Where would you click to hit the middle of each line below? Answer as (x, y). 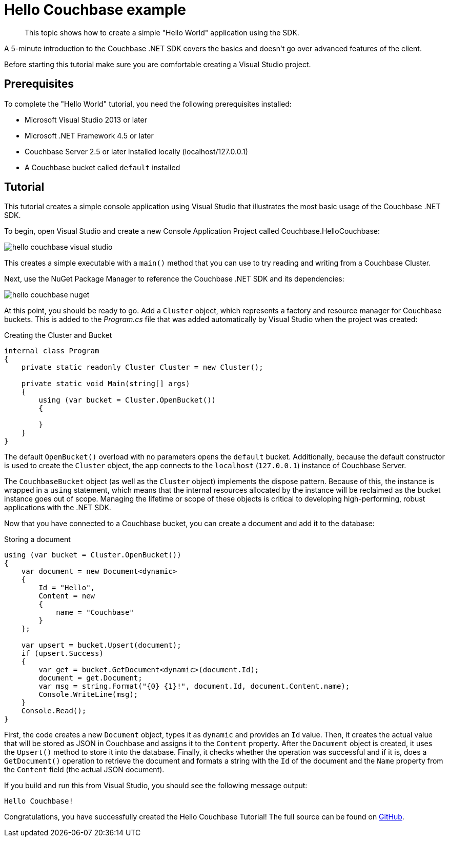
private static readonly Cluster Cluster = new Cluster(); (142, 367)
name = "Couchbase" (95, 613)
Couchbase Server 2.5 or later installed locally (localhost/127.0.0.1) (136, 151)
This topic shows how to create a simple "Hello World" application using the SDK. (162, 32)
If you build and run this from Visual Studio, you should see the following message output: (156, 786)
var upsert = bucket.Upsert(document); (101, 645)
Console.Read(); (54, 711)
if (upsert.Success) (62, 654)
